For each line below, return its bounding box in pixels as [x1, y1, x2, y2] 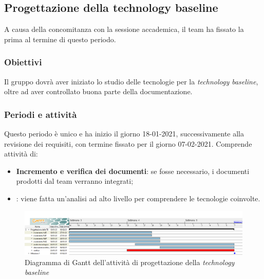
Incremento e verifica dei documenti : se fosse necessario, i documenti [16, 165, 250, 176]
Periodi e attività [4, 108, 77, 120]
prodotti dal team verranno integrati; [16, 176, 134, 186]
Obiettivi [4, 56, 42, 68]
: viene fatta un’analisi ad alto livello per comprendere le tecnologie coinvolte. [16, 193, 260, 203]
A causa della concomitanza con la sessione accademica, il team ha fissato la [4, 24, 244, 34]
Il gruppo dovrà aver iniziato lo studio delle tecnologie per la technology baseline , [4, 76, 258, 86]
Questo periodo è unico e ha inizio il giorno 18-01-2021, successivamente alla [4, 128, 244, 139]
